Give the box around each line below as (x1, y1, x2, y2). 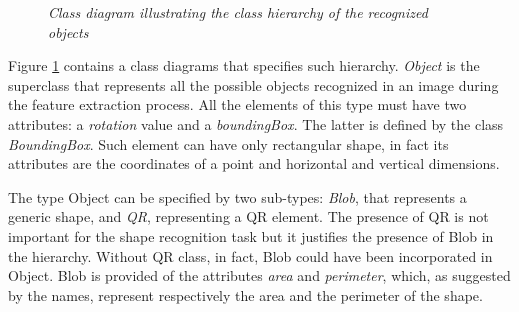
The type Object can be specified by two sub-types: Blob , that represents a (8, 186, 467, 207)
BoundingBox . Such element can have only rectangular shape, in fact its (8, 133, 449, 154)
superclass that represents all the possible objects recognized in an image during (8, 74, 499, 95)
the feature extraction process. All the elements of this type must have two (8, 94, 467, 115)
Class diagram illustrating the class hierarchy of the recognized (48, 2, 428, 22)
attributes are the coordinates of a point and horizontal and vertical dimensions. (8, 153, 500, 174)
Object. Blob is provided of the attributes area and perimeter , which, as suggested (8, 265, 511, 286)
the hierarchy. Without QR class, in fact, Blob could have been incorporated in (8, 245, 493, 266)
